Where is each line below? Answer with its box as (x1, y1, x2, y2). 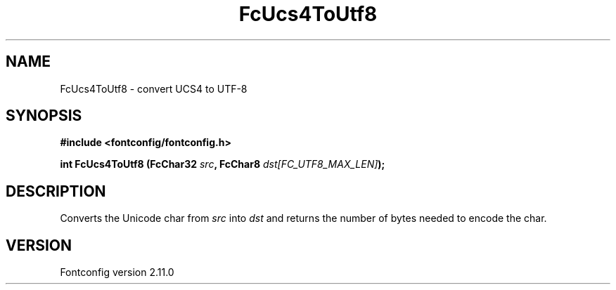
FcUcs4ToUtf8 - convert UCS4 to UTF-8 (60, 82, 248, 95)
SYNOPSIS (6, 107, 82, 125)
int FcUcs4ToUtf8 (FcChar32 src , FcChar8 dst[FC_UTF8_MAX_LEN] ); (60, 158, 385, 171)
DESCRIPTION (6, 182, 106, 200)
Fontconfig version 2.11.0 (60, 266, 174, 279)
